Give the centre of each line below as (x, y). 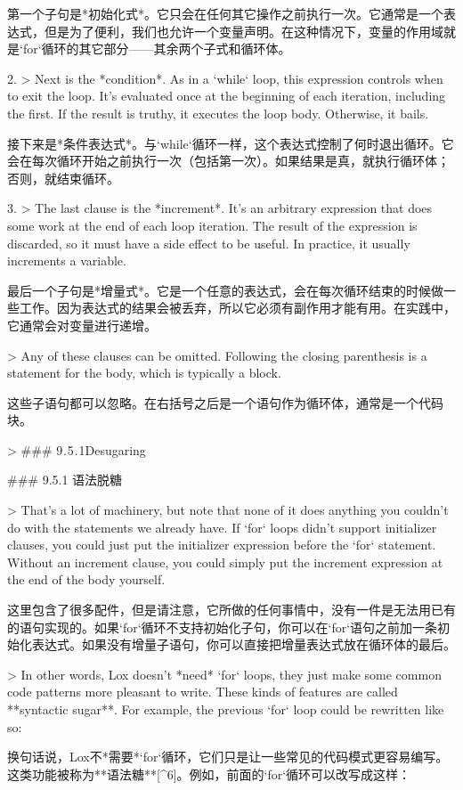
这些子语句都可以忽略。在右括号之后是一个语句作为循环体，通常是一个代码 (225, 402)
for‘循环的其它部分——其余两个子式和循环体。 (157, 49)
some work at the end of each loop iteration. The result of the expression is (212, 225)
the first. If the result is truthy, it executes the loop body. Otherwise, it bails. (218, 113)
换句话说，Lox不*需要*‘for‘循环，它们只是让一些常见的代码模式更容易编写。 (228, 757)
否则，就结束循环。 (63, 178)
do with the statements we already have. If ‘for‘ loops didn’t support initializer (222, 527)
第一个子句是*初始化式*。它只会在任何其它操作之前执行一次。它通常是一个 (225, 13)
